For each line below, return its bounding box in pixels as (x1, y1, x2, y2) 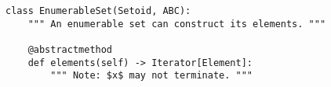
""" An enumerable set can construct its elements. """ (27, 18, 326, 30)
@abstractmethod (27, 43, 113, 55)
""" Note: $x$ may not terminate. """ (50, 70, 253, 82)
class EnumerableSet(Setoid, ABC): (5, 5, 191, 16)
